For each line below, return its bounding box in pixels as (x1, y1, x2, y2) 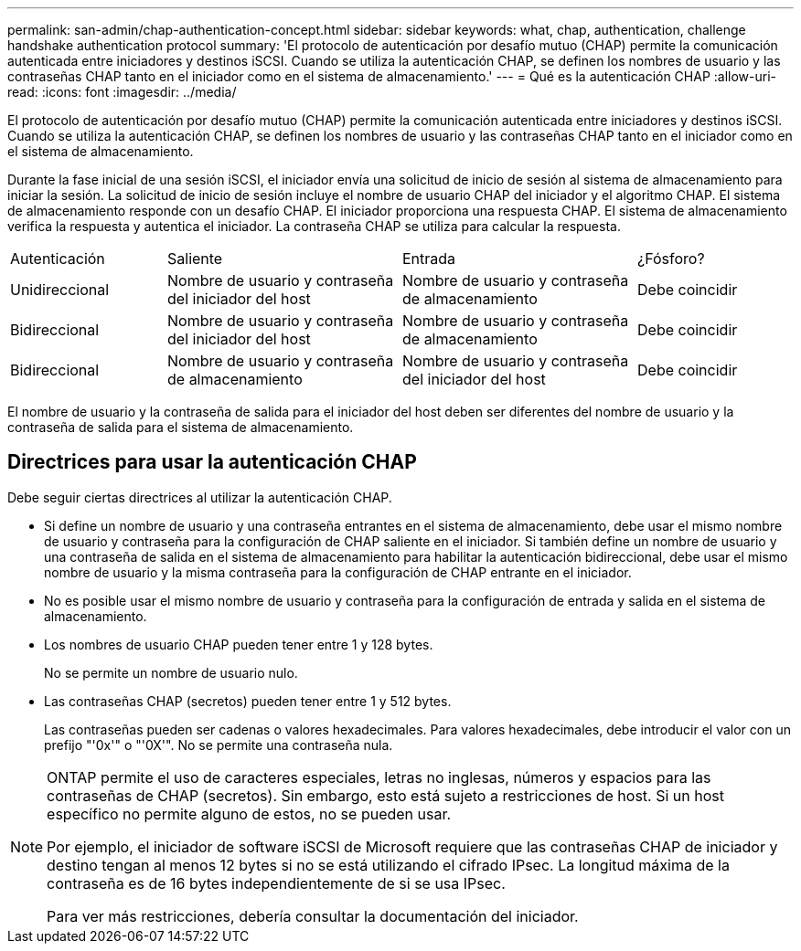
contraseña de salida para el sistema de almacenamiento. (7, 419, 354, 435)
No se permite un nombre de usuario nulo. (44, 664, 298, 681)
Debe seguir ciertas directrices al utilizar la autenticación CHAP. (7, 489, 392, 505)
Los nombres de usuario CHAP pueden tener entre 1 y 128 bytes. (44, 636, 433, 652)
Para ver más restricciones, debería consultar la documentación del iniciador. (47, 906, 579, 925)
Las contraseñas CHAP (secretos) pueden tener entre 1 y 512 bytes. (44, 692, 452, 709)
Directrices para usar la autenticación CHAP (7, 450, 417, 474)
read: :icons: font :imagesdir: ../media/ (7, 84, 237, 100)
